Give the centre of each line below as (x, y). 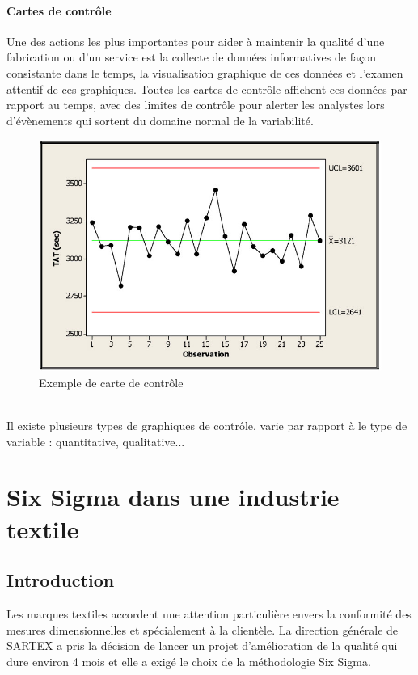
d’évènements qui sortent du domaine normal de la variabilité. (160, 120)
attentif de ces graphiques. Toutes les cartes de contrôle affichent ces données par (207, 89)
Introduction (61, 580)
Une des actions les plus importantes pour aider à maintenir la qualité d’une (196, 41)
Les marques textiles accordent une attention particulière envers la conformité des (209, 613)
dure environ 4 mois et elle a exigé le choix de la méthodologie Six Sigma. (189, 661)
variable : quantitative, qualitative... (96, 441)
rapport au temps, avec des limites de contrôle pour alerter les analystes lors (196, 105)
